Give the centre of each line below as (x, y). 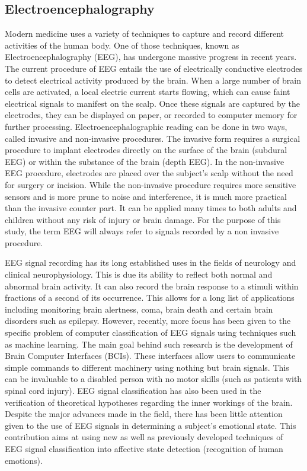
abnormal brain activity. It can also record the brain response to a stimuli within (152, 286)
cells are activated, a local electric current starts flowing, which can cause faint (148, 92)
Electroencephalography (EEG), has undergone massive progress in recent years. (151, 57)
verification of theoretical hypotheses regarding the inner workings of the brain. (149, 402)
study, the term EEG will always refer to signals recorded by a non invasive (142, 231)
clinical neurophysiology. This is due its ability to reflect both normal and (139, 274)
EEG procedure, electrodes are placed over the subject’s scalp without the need (149, 173)
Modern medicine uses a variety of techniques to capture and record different (145, 34)
